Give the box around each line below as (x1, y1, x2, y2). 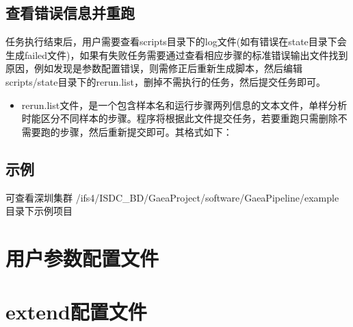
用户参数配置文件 (5, 243, 159, 271)
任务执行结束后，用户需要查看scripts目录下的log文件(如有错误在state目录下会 (5, 34, 347, 49)
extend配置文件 (5, 298, 147, 326)
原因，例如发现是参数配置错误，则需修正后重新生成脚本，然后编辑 (5, 61, 302, 75)
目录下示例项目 (5, 204, 73, 218)
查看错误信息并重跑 (5, 2, 135, 23)
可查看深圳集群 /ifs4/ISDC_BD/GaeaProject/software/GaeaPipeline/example (5, 190, 339, 204)
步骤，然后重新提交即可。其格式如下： (60, 124, 233, 138)
